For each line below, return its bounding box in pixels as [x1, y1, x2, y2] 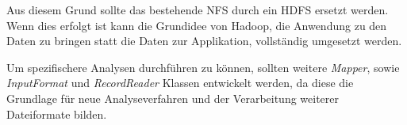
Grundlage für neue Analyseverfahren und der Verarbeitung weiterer [6, 89, 340, 106]
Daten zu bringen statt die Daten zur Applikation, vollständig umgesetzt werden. [6, 32, 402, 49]
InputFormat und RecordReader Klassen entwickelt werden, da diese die [6, 74, 354, 91]
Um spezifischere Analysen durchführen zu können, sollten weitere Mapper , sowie [6, 59, 400, 75]
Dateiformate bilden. [6, 105, 107, 122]
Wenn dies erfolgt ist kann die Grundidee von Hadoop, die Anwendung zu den [6, 17, 387, 33]
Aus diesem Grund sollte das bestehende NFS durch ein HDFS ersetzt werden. [6, 2, 389, 17]
